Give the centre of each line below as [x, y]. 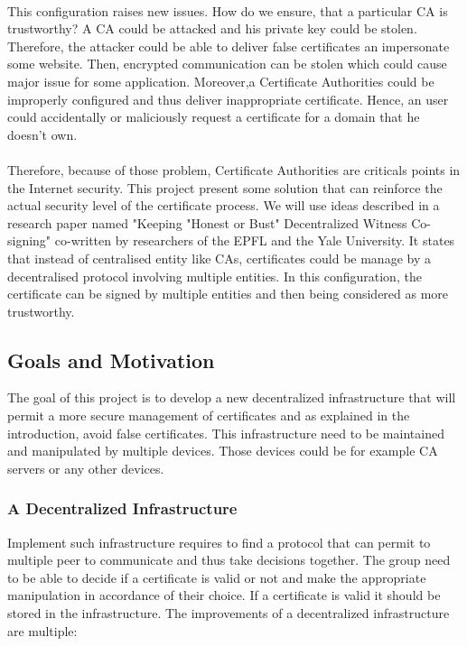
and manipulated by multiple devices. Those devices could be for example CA [223, 451]
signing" [29, 240]
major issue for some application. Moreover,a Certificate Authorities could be [221, 81]
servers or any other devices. [86, 468]
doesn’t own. [42, 134]
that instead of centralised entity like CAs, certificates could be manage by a [219, 258]
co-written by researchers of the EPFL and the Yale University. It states [255, 240]
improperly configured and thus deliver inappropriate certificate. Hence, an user [228, 99]
